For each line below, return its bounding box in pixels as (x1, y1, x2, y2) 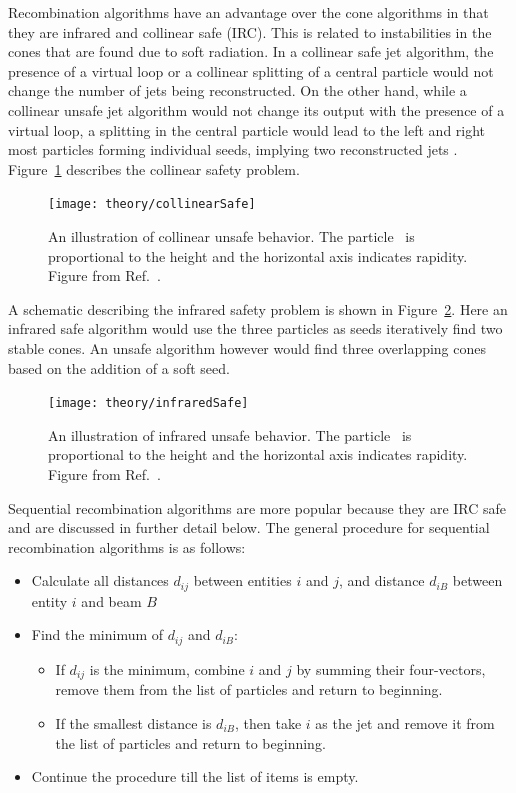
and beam (81, 590, 142, 611)
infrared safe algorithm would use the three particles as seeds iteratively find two (8, 318, 503, 339)
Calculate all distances (31, 570, 169, 591)
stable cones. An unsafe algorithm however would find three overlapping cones (8, 337, 487, 358)
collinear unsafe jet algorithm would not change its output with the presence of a (8, 99, 505, 120)
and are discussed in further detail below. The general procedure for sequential (8, 517, 490, 538)
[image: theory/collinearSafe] (48, 197, 256, 212)
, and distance (338, 570, 425, 591)
